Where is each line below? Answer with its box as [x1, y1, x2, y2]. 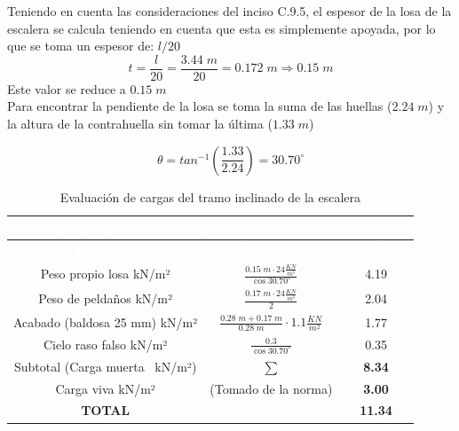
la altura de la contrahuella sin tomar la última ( [7, 114, 273, 133]
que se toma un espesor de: [7, 36, 154, 55]
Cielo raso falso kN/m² [43, 334, 168, 353]
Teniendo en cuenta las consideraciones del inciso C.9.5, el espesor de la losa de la [7, 2, 452, 20]
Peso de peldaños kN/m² [38, 288, 173, 307]
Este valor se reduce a [7, 79, 126, 98]
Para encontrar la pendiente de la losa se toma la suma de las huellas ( [7, 97, 392, 115]
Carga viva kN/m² [55, 379, 155, 397]
